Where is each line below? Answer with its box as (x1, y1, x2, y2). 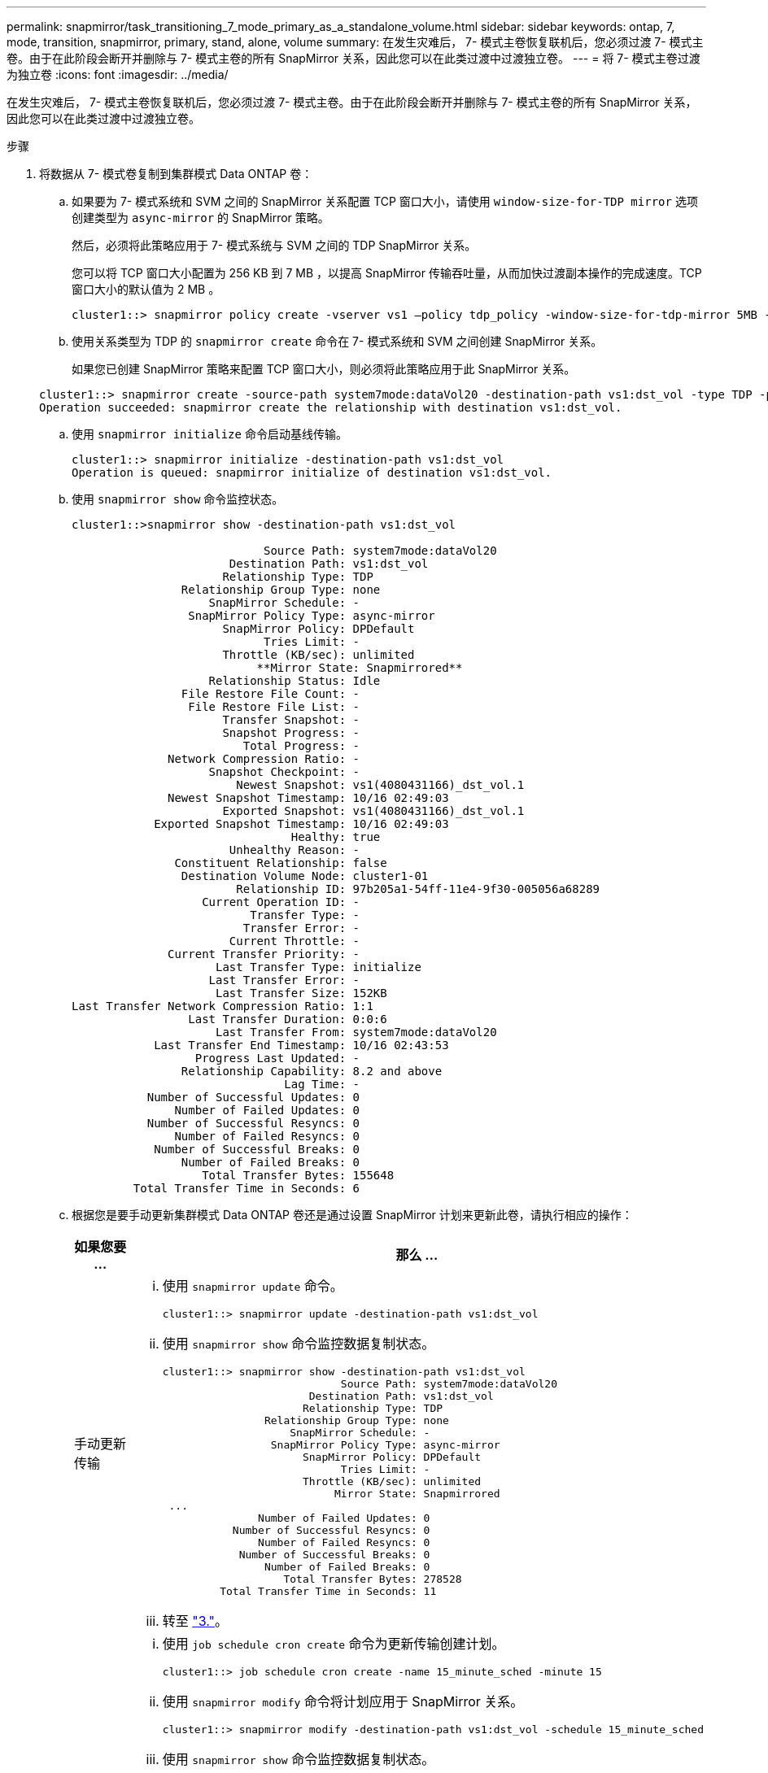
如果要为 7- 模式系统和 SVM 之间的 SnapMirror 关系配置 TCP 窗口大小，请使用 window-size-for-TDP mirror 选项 (72, 194, 698, 208)
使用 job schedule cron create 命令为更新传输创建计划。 (162, 1636, 505, 1652)
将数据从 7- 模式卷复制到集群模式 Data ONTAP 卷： (39, 167, 313, 181)
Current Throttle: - (229, 934, 360, 947)
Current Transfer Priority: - (168, 947, 360, 961)
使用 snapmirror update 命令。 (162, 1278, 343, 1294)
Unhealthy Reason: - (229, 843, 360, 856)
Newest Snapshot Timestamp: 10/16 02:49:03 (168, 791, 449, 804)
